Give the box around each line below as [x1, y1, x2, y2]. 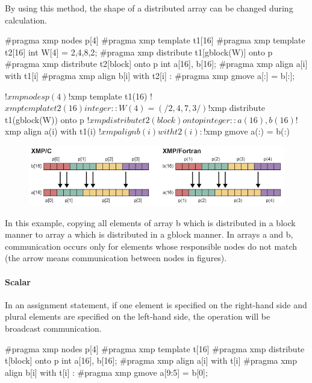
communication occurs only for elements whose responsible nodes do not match [5, 239, 298, 252]
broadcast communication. [5, 322, 102, 334]
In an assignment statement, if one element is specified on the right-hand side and [5, 298, 307, 311]
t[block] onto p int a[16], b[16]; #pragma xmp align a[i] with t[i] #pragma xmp [5, 354, 298, 367]
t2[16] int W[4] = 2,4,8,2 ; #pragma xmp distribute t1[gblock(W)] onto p [5, 45, 273, 58]
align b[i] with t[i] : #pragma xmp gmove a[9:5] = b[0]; [5, 366, 208, 378]
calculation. [5, 13, 48, 26]
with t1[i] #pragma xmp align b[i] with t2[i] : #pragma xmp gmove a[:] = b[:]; [5, 69, 295, 81]
